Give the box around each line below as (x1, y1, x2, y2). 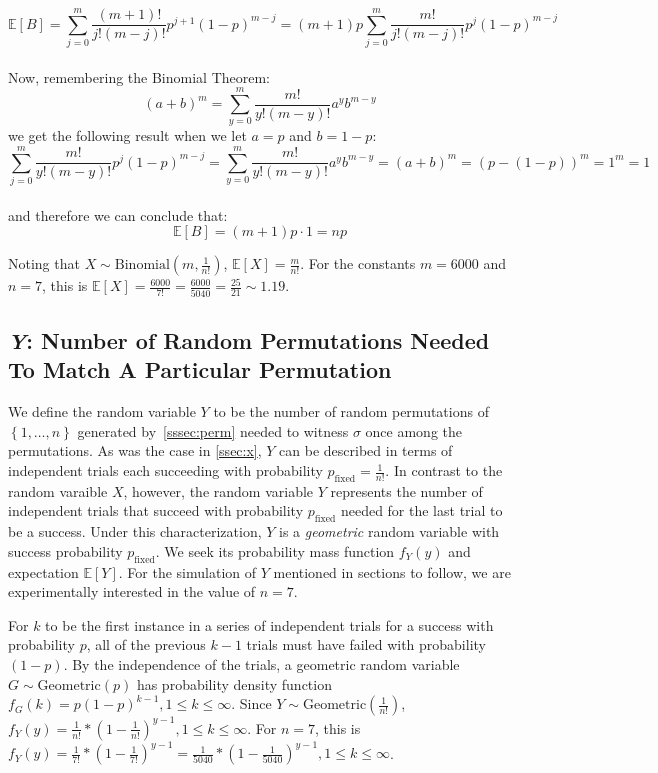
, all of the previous (86, 634, 206, 655)
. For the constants (300, 253, 416, 274)
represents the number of (330, 480, 483, 501)
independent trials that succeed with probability (8, 500, 304, 521)
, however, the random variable (123, 480, 314, 501)
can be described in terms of (279, 440, 453, 461)
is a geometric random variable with (279, 521, 500, 542)
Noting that (8, 253, 80, 274)
